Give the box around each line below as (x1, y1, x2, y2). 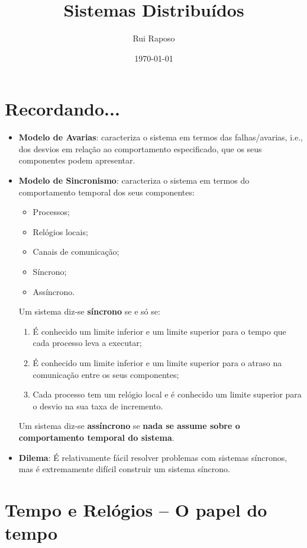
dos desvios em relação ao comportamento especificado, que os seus (18, 142, 262, 155)
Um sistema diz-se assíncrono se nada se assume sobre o (18, 419, 240, 432)
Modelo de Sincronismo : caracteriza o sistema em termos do (18, 174, 250, 187)
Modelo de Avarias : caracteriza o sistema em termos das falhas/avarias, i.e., (18, 131, 303, 143)
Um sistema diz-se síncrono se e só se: (18, 305, 160, 318)
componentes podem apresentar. (18, 154, 135, 166)
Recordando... (5, 97, 120, 121)
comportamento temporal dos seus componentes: (18, 185, 195, 198)
